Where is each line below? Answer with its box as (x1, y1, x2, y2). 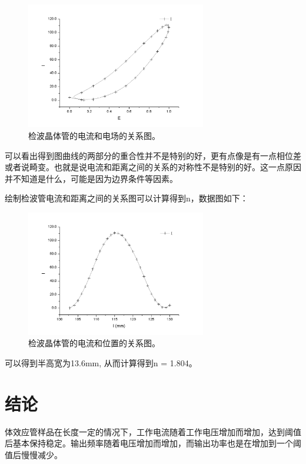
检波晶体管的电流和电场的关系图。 (28, 129, 160, 141)
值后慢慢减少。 (5, 448, 62, 460)
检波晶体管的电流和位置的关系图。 (28, 337, 160, 349)
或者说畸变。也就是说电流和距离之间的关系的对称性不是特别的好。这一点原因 (5, 161, 301, 173)
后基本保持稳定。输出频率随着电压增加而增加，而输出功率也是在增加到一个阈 (5, 437, 301, 449)
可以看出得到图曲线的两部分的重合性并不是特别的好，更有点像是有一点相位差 (5, 149, 301, 161)
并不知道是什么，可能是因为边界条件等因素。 (5, 172, 178, 184)
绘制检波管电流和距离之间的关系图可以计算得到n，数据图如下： (5, 192, 248, 204)
